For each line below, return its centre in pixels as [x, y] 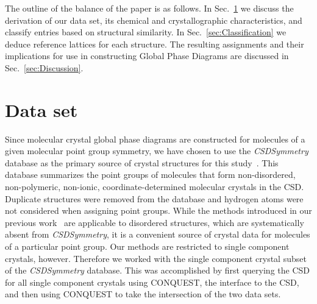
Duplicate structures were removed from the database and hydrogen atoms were [154, 198]
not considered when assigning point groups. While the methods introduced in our [158, 210]
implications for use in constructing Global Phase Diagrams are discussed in [147, 56]
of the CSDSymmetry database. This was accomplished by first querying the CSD [157, 270]
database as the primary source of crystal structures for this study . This [142, 162]
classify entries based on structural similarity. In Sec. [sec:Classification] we [146, 32]
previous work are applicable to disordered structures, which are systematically [155, 222]
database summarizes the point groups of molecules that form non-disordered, [150, 175]
